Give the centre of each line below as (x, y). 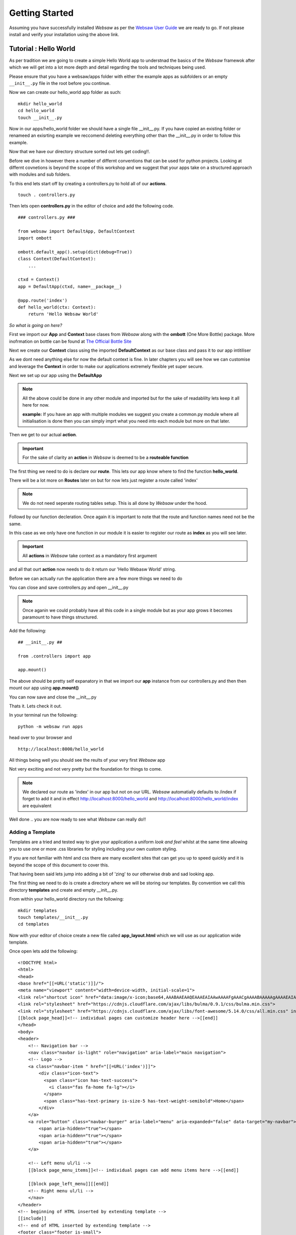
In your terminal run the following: (43, 715)
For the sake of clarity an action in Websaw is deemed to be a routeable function (106, 457)
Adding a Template (32, 832)
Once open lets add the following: (43, 951)
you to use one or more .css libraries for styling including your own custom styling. (93, 849)
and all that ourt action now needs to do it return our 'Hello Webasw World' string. (92, 569)
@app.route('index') (43, 300)
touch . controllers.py (47, 195)
